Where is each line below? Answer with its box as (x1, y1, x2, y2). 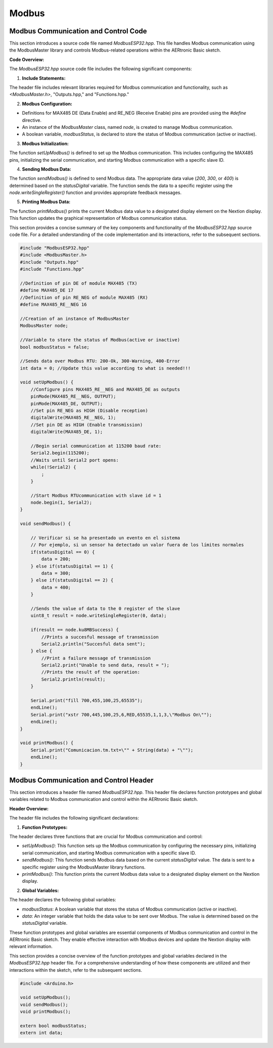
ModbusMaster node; (20, 323, 68, 328)
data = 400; (41, 584, 71, 590)
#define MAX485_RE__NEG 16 (20, 302, 87, 308)
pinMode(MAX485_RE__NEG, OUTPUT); (30, 394, 116, 399)
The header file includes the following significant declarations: (9, 815, 139, 821)
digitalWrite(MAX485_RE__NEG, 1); (30, 415, 116, 420)
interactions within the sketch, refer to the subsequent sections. (9, 967, 143, 973)
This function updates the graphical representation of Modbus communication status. (9, 215, 188, 221)
